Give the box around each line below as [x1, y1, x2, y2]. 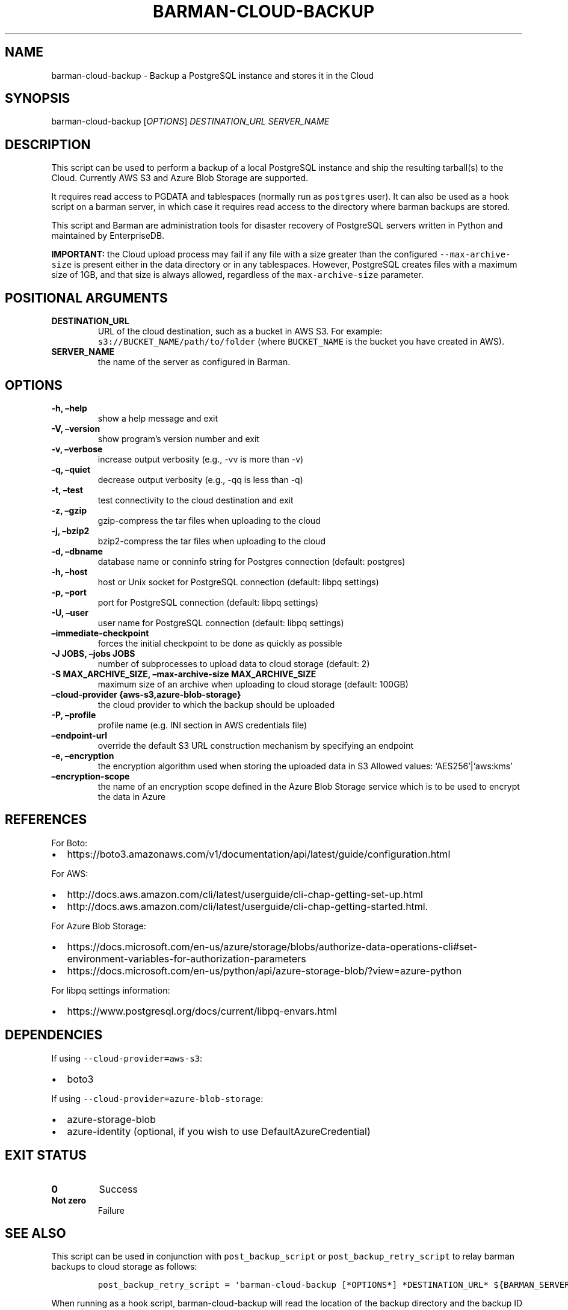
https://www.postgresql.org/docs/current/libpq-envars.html [67, 1004, 337, 1017]
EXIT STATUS [5, 1148, 87, 1163]
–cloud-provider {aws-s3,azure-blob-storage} [51, 689, 241, 700]
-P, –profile [51, 709, 96, 720]
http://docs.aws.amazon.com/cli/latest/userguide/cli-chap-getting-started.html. [67, 900, 428, 912]
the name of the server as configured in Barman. [97, 357, 291, 367]
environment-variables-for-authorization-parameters [67, 952, 306, 965]
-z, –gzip [51, 505, 87, 515]
